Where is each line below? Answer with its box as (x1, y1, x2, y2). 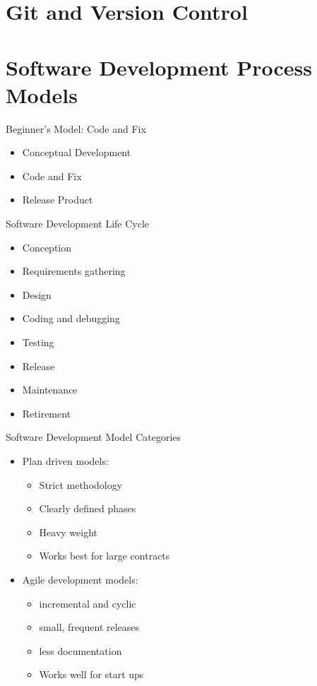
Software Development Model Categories (6, 430, 181, 444)
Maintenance (22, 382, 78, 397)
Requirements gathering (22, 264, 126, 278)
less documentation (39, 643, 122, 658)
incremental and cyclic (39, 596, 136, 610)
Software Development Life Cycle (6, 216, 150, 231)
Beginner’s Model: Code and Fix (6, 121, 146, 136)
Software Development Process (6, 52, 313, 81)
